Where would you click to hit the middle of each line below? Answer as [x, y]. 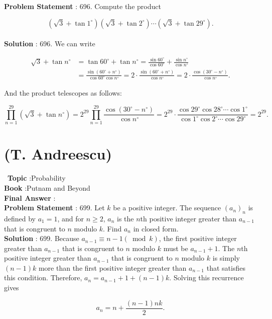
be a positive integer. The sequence [167, 208]
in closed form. [156, 228]
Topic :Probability [37, 178]
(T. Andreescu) [58, 154]
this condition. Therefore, [43, 277]
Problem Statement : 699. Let [54, 208]
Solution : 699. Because [42, 238]
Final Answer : [30, 197]
